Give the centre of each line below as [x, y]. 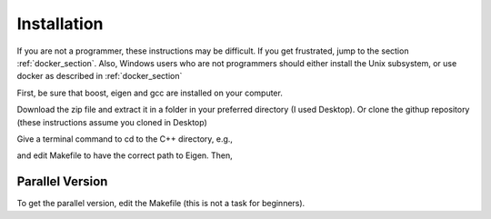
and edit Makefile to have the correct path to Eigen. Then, [125, 155]
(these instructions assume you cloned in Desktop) [112, 122]
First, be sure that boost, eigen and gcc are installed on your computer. [150, 93]
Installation [60, 24]
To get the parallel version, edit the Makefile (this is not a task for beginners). [161, 204]
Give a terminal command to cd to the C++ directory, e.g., [125, 139]
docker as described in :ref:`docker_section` [100, 76]
